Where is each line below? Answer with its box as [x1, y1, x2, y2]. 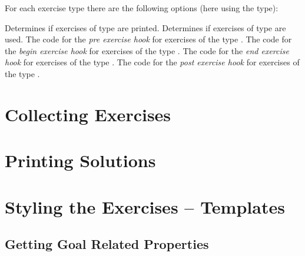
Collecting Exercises [5, 102, 171, 126]
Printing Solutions [5, 148, 156, 172]
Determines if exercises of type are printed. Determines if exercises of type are [5, 21, 286, 34]
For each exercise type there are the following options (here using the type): [5, 2, 279, 14]
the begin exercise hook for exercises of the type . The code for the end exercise [5, 44, 289, 56]
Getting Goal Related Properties [5, 235, 209, 253]
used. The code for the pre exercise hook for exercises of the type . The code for [5, 33, 292, 45]
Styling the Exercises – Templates [5, 194, 285, 218]
